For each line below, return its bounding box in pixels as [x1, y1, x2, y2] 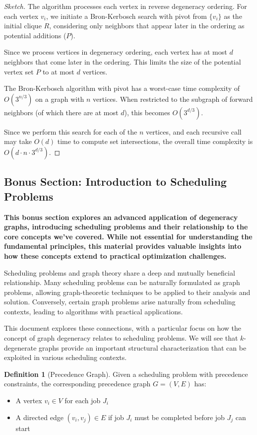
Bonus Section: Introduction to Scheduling [4, 174, 227, 189]
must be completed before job [134, 412, 225, 422]
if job [108, 412, 124, 422]
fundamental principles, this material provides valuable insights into [4, 241, 242, 251]
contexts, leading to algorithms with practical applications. [4, 306, 183, 316]
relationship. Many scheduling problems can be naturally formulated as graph [4, 277, 240, 288]
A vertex [15, 395, 42, 406]
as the [224, 10, 242, 21]
